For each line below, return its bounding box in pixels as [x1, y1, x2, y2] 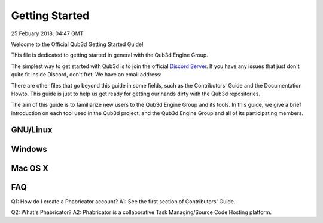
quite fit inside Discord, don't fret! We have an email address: [11, 71, 161, 78]
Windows [11, 144, 47, 154]
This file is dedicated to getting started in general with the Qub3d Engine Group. [11, 51, 209, 59]
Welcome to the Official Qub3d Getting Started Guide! [11, 41, 144, 48]
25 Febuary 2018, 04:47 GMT [11, 30, 84, 37]
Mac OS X [11, 163, 49, 173]
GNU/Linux [11, 125, 53, 135]
